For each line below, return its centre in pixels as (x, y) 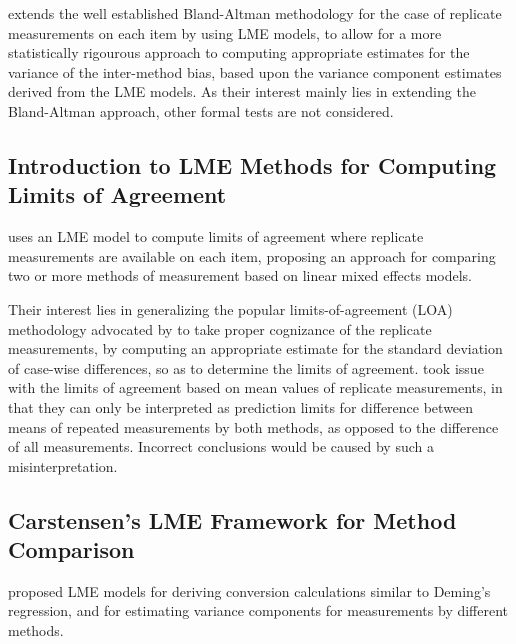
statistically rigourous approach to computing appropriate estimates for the (239, 52)
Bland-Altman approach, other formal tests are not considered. (201, 110)
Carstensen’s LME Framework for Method (232, 519)
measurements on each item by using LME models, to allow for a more (225, 32)
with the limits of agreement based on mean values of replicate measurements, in (255, 387)
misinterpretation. (63, 465)
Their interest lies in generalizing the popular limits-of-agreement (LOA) (230, 308)
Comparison (71, 549)
